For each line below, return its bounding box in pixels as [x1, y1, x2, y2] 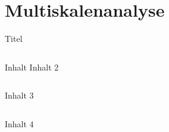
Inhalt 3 [5, 89, 34, 102]
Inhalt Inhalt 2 [5, 60, 59, 73]
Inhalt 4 [5, 117, 34, 130]
